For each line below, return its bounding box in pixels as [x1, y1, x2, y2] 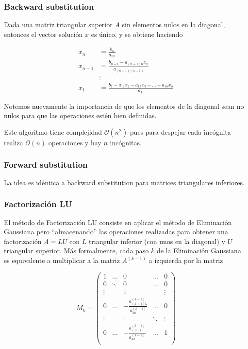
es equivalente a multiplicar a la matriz [4, 255, 120, 265]
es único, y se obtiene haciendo [91, 29, 183, 39]
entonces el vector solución [4, 29, 83, 39]
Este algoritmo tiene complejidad [4, 127, 102, 137]
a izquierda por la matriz [149, 255, 223, 265]
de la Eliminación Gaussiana [156, 245, 241, 256]
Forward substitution [4, 158, 88, 170]
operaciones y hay [48, 138, 101, 148]
